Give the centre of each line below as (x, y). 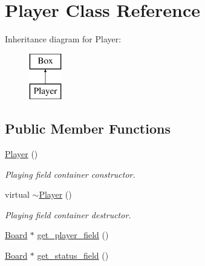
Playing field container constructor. (70, 174)
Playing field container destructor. (68, 214)
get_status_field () (73, 255)
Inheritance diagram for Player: (63, 39)
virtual (17, 194)
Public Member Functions (88, 128)
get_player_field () (73, 235)
